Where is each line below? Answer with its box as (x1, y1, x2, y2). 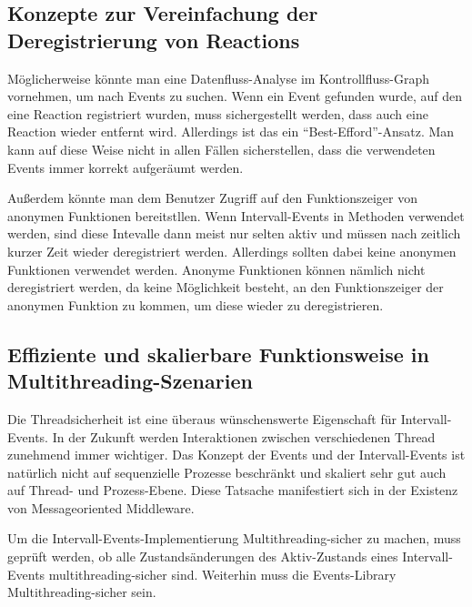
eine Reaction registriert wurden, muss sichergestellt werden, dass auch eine (7, 104, 428, 123)
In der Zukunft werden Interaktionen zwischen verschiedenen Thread (52, 427, 436, 446)
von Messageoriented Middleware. (7, 498, 195, 517)
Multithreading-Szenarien (7, 367, 253, 395)
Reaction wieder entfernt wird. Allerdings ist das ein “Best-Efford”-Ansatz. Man (7, 122, 455, 141)
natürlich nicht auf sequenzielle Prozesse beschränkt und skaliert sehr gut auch (7, 462, 447, 481)
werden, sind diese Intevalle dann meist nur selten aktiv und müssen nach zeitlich (7, 224, 461, 243)
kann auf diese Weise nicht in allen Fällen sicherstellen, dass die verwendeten (7, 139, 436, 158)
